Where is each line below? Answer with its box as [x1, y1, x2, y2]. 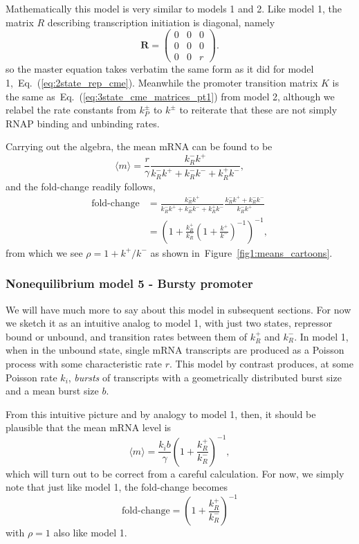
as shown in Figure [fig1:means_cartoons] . [150, 245, 333, 260]
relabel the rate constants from [6, 102, 136, 117]
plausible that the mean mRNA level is [6, 420, 172, 435]
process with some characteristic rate [6, 356, 162, 371]
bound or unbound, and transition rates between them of [6, 329, 248, 343]
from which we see [6, 245, 83, 260]
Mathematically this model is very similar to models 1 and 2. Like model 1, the [6, 1, 342, 15]
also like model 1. [53, 525, 127, 540]
